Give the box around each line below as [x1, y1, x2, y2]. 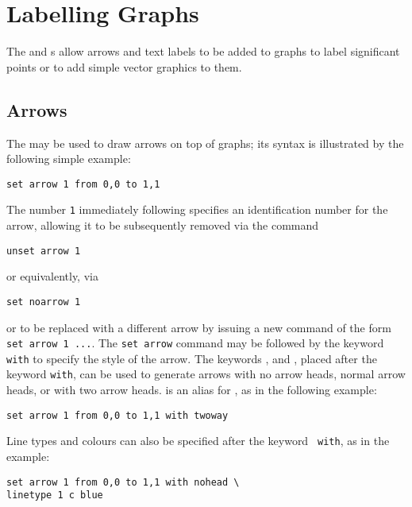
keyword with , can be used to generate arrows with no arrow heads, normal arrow [6, 366, 406, 382]
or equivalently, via [6, 268, 98, 284]
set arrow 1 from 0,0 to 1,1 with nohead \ [6, 476, 240, 488]
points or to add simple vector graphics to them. [6, 58, 242, 75]
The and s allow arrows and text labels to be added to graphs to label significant [6, 43, 400, 60]
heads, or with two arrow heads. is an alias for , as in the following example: [6, 381, 377, 398]
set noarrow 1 [6, 296, 81, 308]
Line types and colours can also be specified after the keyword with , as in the [6, 432, 390, 449]
